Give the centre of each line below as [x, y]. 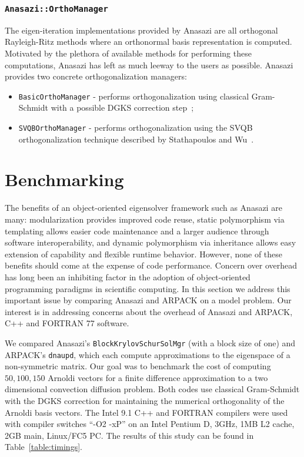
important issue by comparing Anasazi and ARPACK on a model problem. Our [148, 300]
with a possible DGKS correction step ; [122, 107]
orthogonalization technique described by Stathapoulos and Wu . [136, 139]
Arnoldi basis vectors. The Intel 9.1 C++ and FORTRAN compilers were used [146, 412]
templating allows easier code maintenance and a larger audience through [137, 231]
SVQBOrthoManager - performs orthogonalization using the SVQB [136, 127]
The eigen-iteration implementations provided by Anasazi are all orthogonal [141, 30]
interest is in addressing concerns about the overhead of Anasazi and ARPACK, [149, 311]
